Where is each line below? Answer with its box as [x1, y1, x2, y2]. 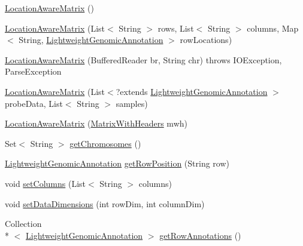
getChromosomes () [69, 137, 141, 149]
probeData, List [5, 97, 63, 109]
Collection [5, 217, 42, 230]
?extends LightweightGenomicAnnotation [116, 85, 268, 97]
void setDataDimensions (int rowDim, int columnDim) [5, 197, 205, 210]
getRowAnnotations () [159, 229, 241, 241]
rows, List [157, 21, 194, 34]
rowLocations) [180, 33, 232, 46]
